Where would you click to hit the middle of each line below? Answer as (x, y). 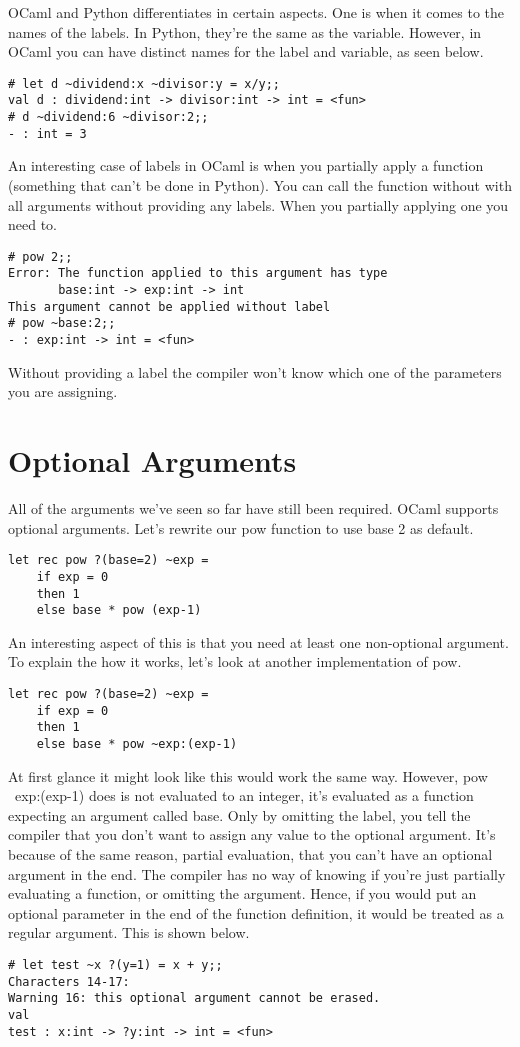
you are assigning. (63, 391)
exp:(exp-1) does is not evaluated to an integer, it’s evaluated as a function (244, 795)
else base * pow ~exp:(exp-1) (137, 744)
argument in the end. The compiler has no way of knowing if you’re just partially (257, 873)
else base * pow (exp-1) (119, 610)
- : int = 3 (47, 133)
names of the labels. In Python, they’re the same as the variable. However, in (245, 31)
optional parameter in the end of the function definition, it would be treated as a (256, 912)
